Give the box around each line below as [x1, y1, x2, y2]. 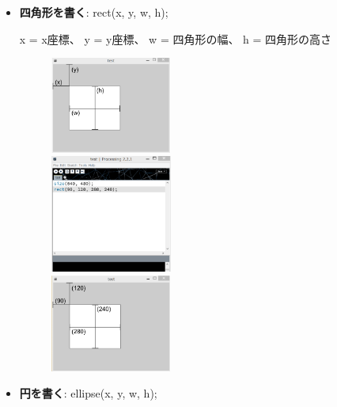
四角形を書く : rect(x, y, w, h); [19, 4, 168, 20]
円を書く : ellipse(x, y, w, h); [19, 385, 157, 401]
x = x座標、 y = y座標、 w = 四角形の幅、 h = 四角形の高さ [19, 30, 332, 47]
